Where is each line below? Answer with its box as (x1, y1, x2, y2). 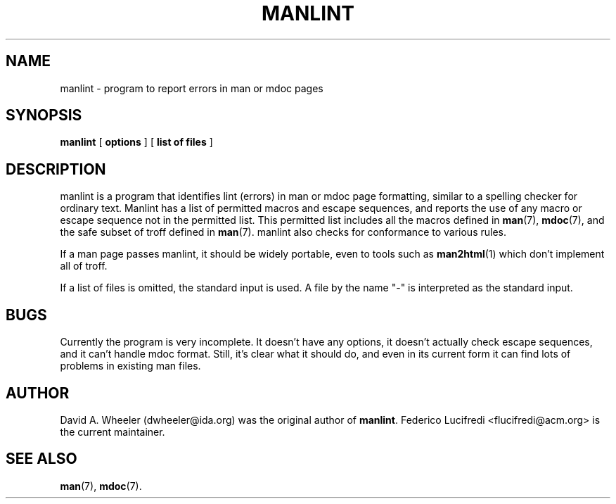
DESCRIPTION (6, 160, 106, 178)
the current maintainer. (60, 425, 165, 438)
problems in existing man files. (60, 360, 201, 372)
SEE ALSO (6, 450, 77, 468)
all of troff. (60, 260, 108, 272)
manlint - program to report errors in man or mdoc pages (60, 82, 323, 94)
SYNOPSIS (6, 106, 82, 125)
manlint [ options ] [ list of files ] (60, 136, 213, 149)
